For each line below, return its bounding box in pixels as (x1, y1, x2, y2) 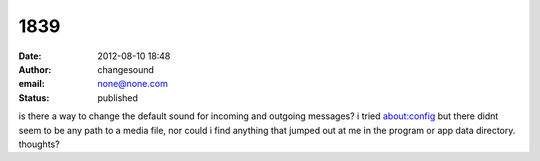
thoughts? (18, 138, 60, 150)
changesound (97, 63, 155, 75)
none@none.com (97, 78, 169, 90)
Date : (18, 50, 42, 62)
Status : (18, 91, 50, 104)
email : (18, 78, 45, 90)
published (97, 91, 139, 104)
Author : (18, 63, 52, 75)
